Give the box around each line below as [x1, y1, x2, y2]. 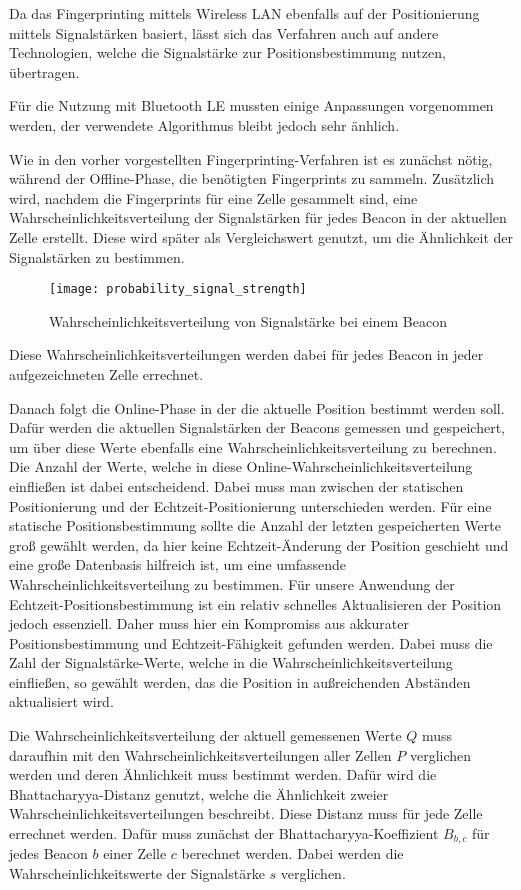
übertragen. [9, 61, 80, 82]
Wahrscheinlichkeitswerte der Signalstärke [9, 863, 265, 884]
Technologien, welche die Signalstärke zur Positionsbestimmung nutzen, [9, 42, 446, 63]
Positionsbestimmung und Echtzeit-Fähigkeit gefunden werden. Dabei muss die [9, 632, 493, 653]
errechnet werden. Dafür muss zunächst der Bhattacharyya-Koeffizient [9, 823, 439, 844]
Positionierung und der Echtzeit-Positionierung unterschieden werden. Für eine [9, 495, 492, 516]
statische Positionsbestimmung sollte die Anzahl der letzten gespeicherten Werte [9, 515, 501, 536]
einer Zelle [103, 843, 167, 864]
